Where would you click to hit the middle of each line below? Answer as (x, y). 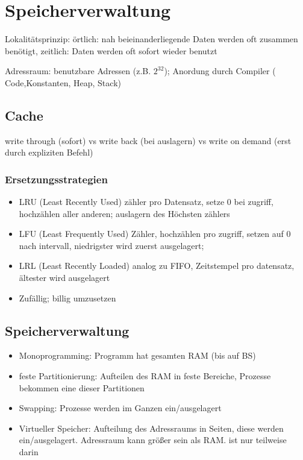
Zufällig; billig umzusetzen (67, 298)
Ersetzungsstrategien (56, 179)
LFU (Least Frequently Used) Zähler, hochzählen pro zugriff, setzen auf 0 (155, 234)
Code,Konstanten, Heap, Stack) (63, 82)
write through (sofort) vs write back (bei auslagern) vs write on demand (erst (148, 140)
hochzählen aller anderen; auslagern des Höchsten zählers (124, 213)
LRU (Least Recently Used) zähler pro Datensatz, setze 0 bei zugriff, (146, 202)
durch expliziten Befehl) (49, 152)
